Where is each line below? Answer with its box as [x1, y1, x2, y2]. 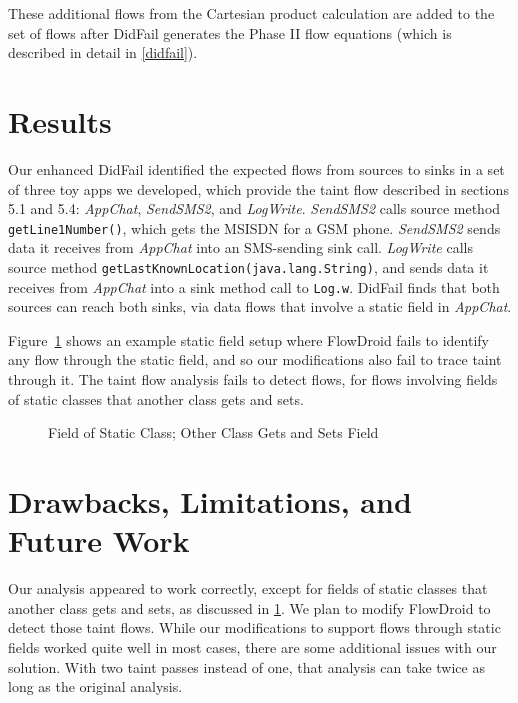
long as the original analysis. [8, 676, 183, 697]
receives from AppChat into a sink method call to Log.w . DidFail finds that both [8, 276, 500, 297]
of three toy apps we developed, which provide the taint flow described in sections [8, 178, 509, 199]
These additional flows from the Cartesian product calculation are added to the [8, 3, 495, 23]
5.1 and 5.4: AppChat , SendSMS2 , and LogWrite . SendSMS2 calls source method [8, 198, 501, 219]
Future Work [8, 520, 190, 561]
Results [8, 100, 112, 141]
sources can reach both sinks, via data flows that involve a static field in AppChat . [8, 296, 512, 317]
